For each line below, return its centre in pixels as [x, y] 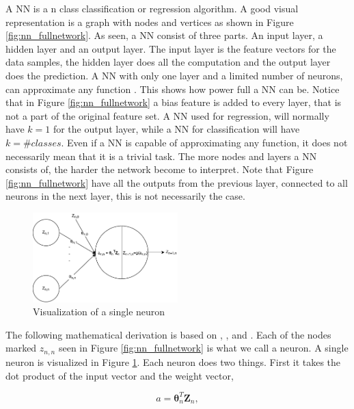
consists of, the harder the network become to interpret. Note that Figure [160, 169]
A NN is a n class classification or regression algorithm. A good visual [152, 8]
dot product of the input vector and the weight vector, [120, 375]
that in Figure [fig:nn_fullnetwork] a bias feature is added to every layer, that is [174, 102]
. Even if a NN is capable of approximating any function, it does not [204, 142]
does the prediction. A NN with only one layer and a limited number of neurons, [174, 75]
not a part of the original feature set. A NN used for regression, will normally [167, 115]
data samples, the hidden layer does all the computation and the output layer [168, 62]
